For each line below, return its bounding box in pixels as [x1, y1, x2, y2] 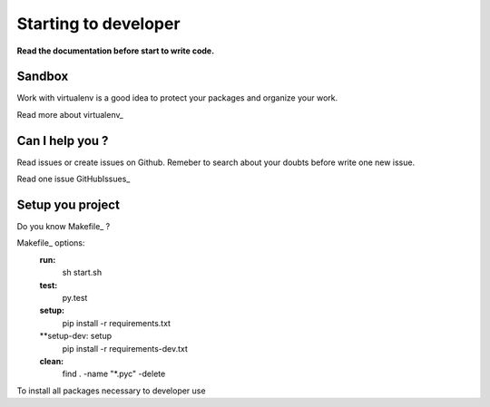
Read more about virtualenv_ [16, 109, 124, 120]
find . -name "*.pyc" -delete [62, 368, 166, 380]
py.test [62, 293, 88, 303]
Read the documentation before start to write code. [16, 45, 215, 56]
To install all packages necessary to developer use [16, 385, 206, 396]
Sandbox [16, 69, 69, 84]
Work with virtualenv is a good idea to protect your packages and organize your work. [16, 92, 338, 103]
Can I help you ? [16, 132, 109, 149]
